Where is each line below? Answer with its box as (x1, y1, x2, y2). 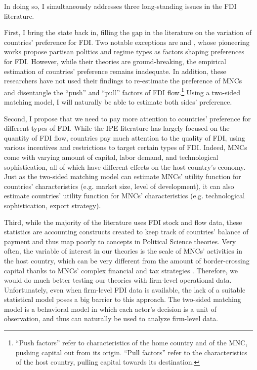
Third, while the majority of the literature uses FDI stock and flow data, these (4, 217, 242, 227)
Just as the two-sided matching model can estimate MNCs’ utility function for (4, 171, 241, 182)
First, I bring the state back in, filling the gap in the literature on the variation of (4, 27, 252, 37)
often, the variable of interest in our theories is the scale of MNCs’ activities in (4, 246, 243, 256)
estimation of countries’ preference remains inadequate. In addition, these (4, 66, 226, 76)
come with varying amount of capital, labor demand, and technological (4, 151, 218, 162)
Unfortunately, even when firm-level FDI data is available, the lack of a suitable (4, 284, 246, 295)
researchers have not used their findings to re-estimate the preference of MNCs (4, 75, 242, 86)
